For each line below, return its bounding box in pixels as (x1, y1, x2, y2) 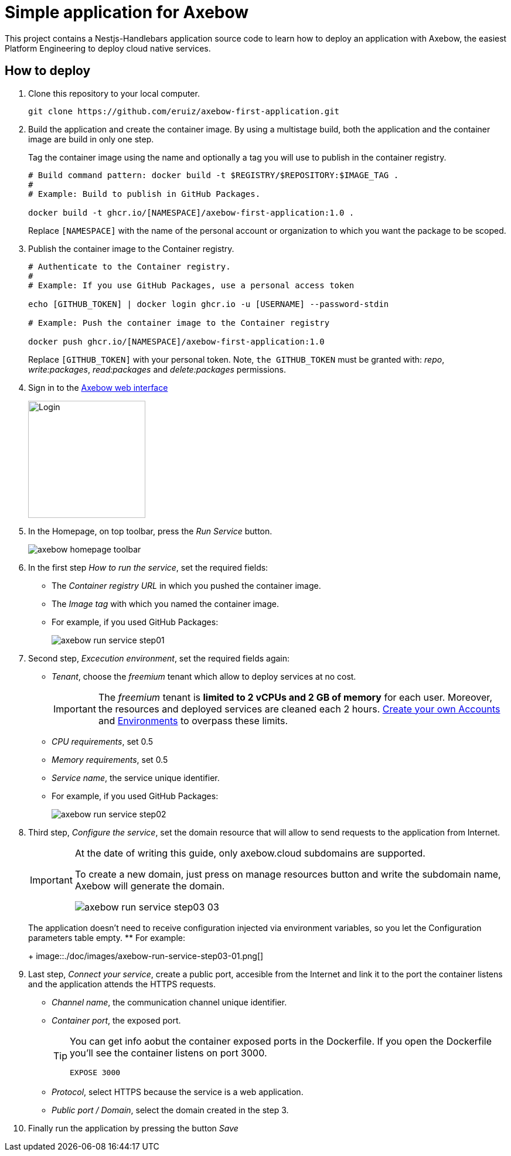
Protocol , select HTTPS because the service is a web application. (52, 1086, 304, 1097)
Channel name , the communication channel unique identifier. (52, 997, 287, 1007)
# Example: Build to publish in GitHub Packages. (28, 189, 261, 199)
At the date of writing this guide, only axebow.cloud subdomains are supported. (74, 847, 425, 859)
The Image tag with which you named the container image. (52, 598, 279, 609)
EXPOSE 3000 (70, 1068, 121, 1077)
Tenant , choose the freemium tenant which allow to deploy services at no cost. (52, 671, 356, 681)
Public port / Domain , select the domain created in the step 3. (52, 1104, 289, 1115)
